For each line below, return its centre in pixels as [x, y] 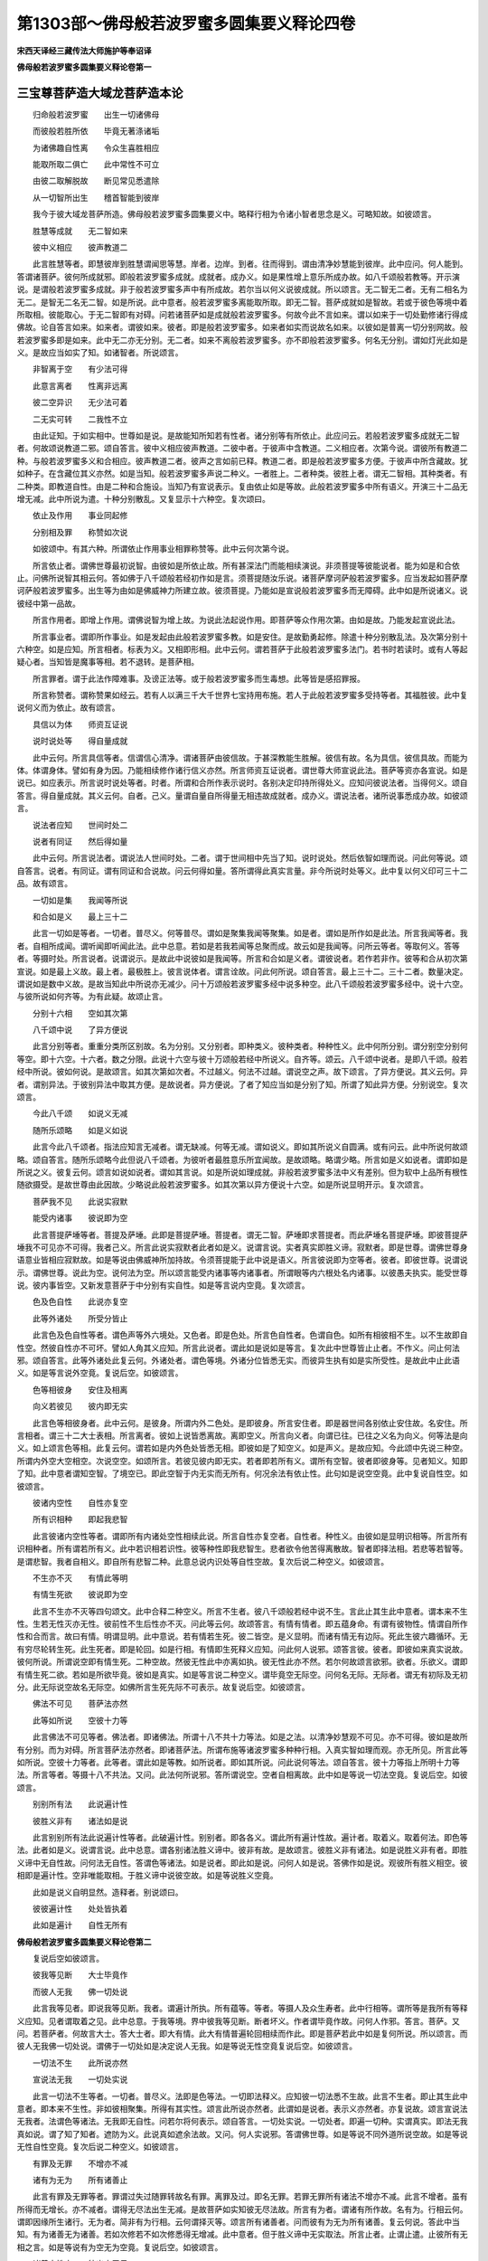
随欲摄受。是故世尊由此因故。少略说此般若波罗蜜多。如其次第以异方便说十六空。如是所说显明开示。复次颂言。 [222, 1185]
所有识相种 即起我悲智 [80, 1519]
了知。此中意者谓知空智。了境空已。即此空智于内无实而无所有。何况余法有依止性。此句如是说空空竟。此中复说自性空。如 [242, 1473]
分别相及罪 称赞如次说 [80, 532]
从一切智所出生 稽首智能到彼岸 [96, 197]
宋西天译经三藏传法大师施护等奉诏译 [84, 51]
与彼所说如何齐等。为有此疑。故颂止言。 [92, 997]
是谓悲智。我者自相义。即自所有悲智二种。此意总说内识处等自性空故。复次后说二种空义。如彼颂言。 [202, 1561]
